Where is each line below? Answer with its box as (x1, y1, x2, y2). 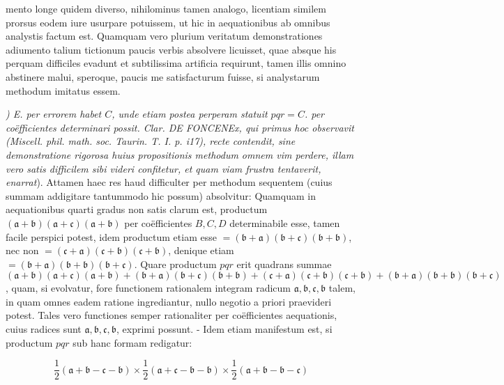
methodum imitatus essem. (6, 83, 121, 97)
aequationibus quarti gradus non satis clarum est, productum (6, 202, 268, 217)
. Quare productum (134, 256, 217, 271)
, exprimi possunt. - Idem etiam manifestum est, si (116, 322, 333, 336)
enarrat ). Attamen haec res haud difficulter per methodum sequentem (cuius (6, 175, 333, 189)
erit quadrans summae (236, 256, 332, 271)
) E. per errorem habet (6, 107, 102, 121)
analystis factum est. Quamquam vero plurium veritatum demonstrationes (6, 29, 323, 43)
